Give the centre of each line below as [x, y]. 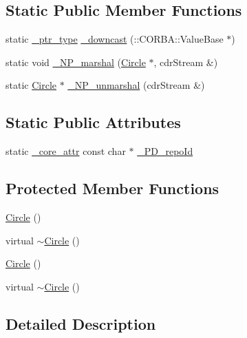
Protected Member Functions [112, 188]
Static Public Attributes [93, 122]
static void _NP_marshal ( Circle [76, 62]
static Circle [31, 85]
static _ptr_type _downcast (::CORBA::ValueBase [115, 39]
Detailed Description [81, 323]
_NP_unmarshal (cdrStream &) [136, 85]
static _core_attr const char [66, 151]
